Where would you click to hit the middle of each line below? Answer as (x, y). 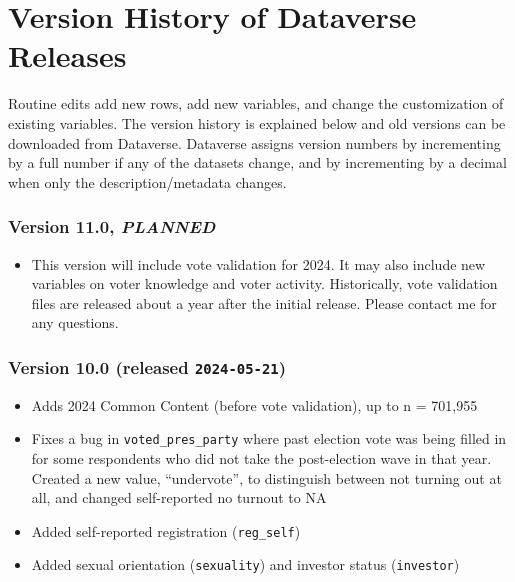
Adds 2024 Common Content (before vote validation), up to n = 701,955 (254, 404)
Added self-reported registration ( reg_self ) (166, 530)
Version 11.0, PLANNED (112, 226)
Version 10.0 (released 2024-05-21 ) (147, 366)
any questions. (75, 322)
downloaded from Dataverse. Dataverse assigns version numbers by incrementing (254, 142)
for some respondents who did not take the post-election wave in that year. (261, 457)
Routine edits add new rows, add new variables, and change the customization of (256, 103)
